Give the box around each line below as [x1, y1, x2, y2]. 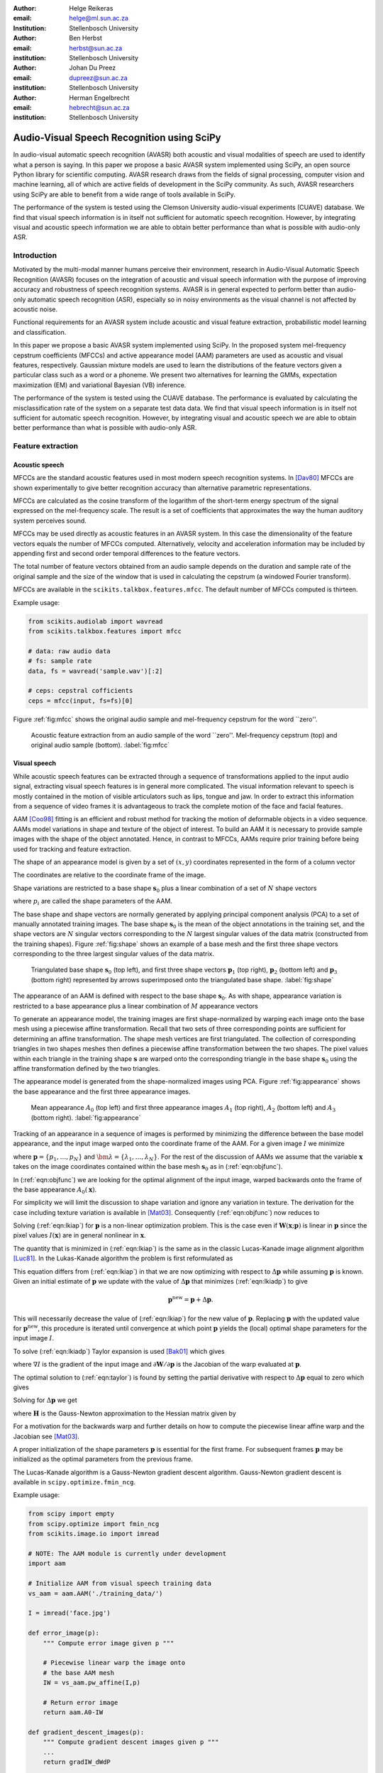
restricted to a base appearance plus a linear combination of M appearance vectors [13, 1001, 259, 1010]
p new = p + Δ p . [167, 1294, 213, 1304]
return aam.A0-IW [43, 1708, 104, 1716]
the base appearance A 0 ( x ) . [13, 1185, 97, 1195]
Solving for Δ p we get [13, 1396, 77, 1404]
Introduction [13, 250, 57, 260]
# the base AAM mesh [43, 1669, 115, 1677]
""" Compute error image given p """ [43, 1639, 174, 1647]
